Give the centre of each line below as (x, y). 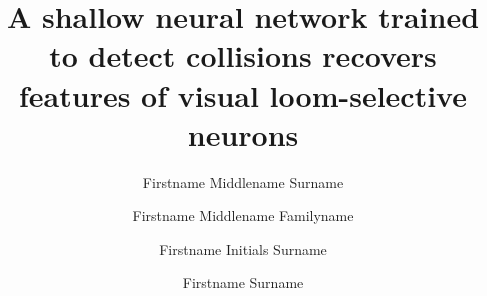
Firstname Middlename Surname (243, 181)
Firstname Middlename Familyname (243, 215)
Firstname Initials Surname (243, 248)
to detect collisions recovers (243, 55)
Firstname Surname (243, 282)
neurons (243, 133)
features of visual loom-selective (243, 94)
